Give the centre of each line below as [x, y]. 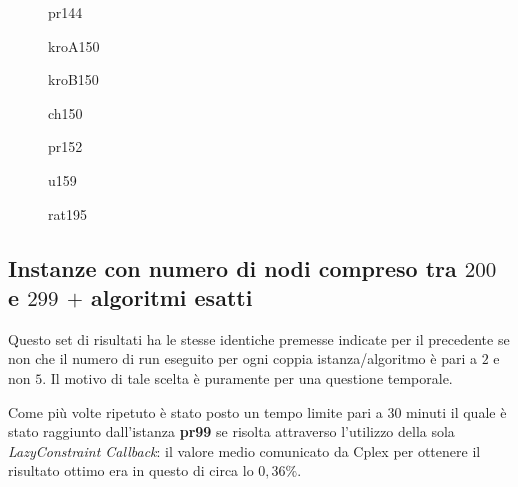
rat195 [67, 213]
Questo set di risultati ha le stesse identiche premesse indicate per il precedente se [259, 338]
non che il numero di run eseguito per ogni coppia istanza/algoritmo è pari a [242, 358]
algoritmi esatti [172, 296]
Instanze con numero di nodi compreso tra [232, 267]
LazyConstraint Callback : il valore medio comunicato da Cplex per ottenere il [244, 450]
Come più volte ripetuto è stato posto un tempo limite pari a [195, 411]
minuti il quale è [456, 411]
